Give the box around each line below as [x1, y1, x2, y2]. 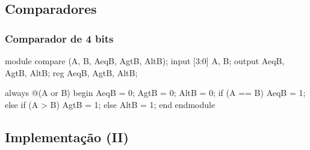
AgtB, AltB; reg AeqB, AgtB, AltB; [5, 66, 138, 79]
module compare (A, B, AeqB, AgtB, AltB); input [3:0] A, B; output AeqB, [5, 55, 285, 67]
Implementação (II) [5, 127, 129, 146]
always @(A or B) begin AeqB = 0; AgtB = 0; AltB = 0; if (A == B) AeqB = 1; [5, 86, 306, 99]
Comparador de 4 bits [5, 31, 114, 46]
